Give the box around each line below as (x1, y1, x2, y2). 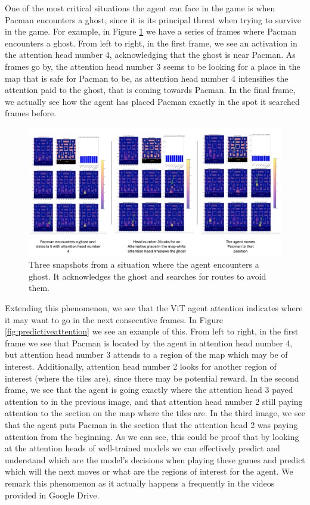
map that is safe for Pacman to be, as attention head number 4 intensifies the (5, 72, 289, 84)
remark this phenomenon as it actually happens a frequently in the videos (5, 476, 275, 489)
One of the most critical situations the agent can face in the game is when (5, 2, 275, 14)
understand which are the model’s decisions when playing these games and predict (5, 453, 305, 466)
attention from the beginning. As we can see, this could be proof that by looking (5, 430, 299, 442)
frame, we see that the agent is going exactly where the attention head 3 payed (5, 383, 293, 396)
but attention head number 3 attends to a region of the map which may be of (5, 348, 288, 361)
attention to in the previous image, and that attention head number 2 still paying (5, 395, 303, 407)
